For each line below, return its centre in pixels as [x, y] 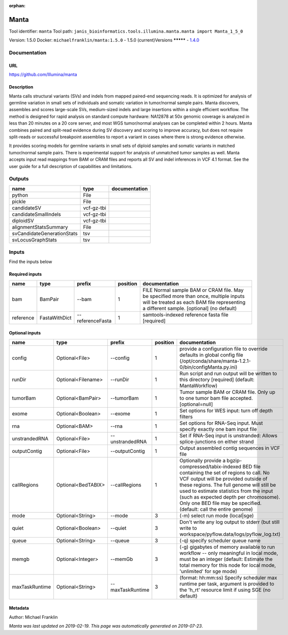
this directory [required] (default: [217, 379]
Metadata [19, 608]
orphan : [17, 6]
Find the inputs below [31, 262]
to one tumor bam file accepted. [216, 398]
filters [186, 416]
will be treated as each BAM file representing [194, 302]
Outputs [19, 179]
